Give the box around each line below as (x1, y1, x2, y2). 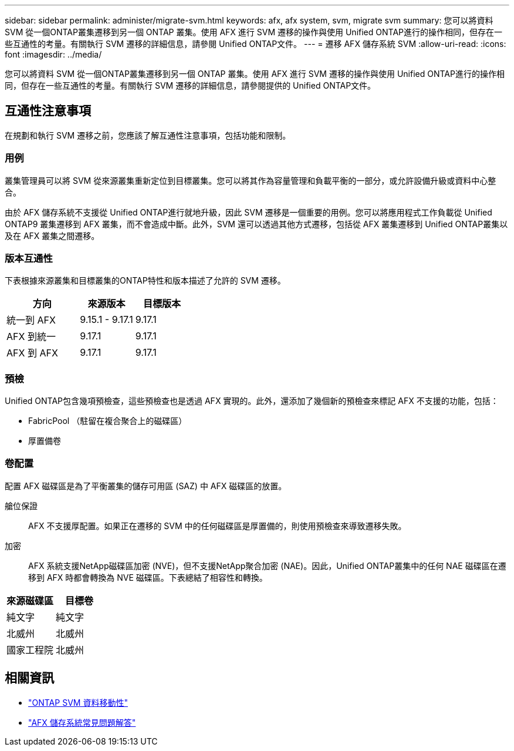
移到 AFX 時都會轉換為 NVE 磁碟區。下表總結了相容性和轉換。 (28, 572, 268, 582)
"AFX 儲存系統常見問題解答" (28, 717, 136, 728)
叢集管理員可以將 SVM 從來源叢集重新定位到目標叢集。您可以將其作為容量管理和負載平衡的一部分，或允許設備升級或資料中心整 (5, 175, 496, 186)
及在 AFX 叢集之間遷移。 (5, 230, 100, 241)
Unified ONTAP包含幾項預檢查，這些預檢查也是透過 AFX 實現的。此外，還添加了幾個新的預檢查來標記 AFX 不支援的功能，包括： (5, 396, 499, 406)
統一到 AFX (6, 314, 56, 326)
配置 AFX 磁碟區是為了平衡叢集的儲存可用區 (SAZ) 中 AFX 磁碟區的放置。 (5, 480, 287, 491)
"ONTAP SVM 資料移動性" (28, 697, 128, 708)
